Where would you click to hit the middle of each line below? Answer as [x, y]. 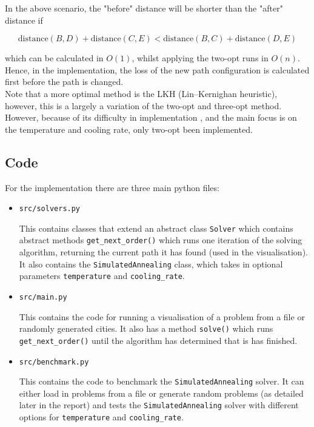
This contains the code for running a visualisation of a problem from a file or [162, 316]
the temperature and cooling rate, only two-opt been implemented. [129, 129]
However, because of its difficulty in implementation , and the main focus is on [151, 117]
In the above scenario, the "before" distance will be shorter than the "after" [144, 8]
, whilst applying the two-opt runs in [200, 58]
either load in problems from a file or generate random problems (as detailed [161, 393]
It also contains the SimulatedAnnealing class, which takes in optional [151, 264]
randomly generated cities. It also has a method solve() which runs [146, 328]
